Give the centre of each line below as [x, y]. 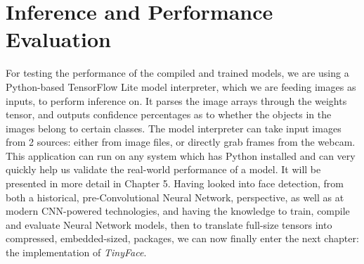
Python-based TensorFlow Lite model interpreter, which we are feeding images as [181, 86]
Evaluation [58, 39]
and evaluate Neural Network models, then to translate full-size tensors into [169, 224]
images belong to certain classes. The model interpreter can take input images [174, 128]
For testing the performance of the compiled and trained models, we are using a [177, 73]
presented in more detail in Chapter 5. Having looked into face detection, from [175, 183]
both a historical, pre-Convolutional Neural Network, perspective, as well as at [175, 197]
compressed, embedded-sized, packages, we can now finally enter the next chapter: [182, 238]
